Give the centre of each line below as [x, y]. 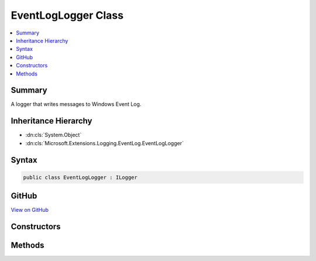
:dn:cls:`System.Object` [54, 135]
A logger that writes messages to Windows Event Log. [76, 104]
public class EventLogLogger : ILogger [80, 177]
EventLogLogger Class [67, 15]
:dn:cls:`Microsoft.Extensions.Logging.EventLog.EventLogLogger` [104, 143]
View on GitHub [30, 210]
